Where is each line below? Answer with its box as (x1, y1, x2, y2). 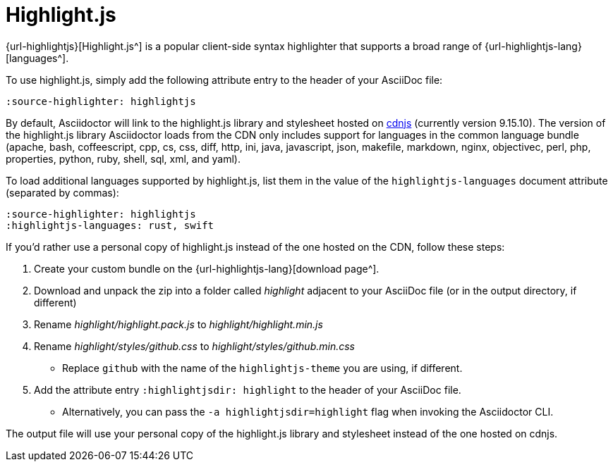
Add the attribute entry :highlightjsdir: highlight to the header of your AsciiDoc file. (34, 383, 461, 396)
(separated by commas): (6, 186, 119, 199)
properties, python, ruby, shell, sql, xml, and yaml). (6, 152, 241, 165)
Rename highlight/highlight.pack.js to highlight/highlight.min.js (34, 318, 323, 330)
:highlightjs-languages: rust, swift (6, 219, 214, 231)
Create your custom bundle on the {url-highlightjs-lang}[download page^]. (34, 262, 380, 275)
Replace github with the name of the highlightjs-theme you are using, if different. (62, 361, 463, 374)
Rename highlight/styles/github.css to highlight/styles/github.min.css (34, 340, 355, 352)
